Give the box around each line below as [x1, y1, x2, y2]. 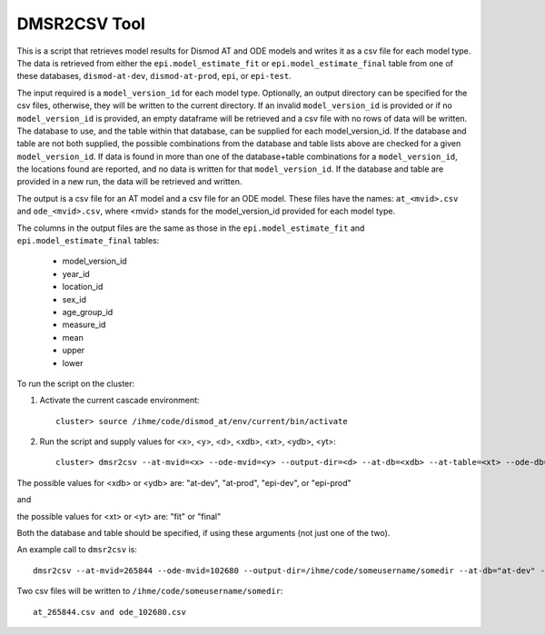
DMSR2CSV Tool [16, 14, 145, 34]
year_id [62, 268, 90, 279]
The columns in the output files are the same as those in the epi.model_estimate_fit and [16, 223, 365, 233]
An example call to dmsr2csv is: [16, 544, 138, 555]
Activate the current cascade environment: [39, 395, 200, 406]
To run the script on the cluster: [16, 378, 135, 389]
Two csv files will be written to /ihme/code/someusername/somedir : [16, 586, 283, 597]
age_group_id [62, 306, 114, 317]
